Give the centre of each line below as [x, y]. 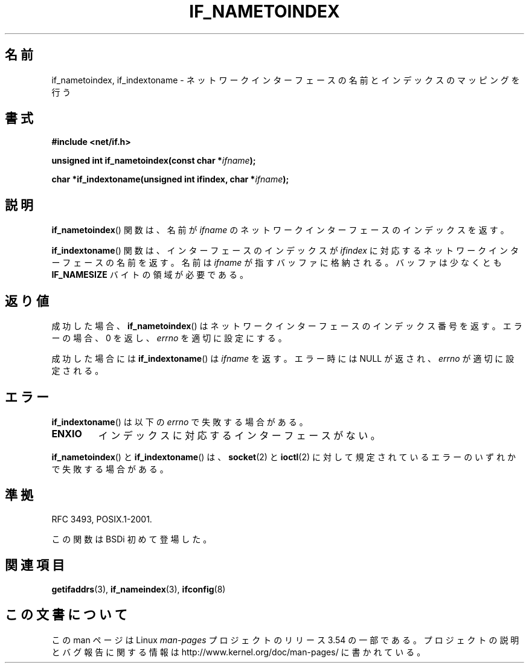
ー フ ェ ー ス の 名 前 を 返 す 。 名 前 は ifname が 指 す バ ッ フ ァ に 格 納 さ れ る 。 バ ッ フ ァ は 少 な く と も [277, 263]
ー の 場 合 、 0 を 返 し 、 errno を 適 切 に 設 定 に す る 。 [169, 338]
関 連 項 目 [35, 565]
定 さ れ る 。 [78, 371]
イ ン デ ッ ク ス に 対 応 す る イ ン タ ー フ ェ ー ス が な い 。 [239, 435]
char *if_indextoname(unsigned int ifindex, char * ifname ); [170, 179]
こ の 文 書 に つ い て [66, 615]
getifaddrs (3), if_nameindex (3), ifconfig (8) [139, 589]
